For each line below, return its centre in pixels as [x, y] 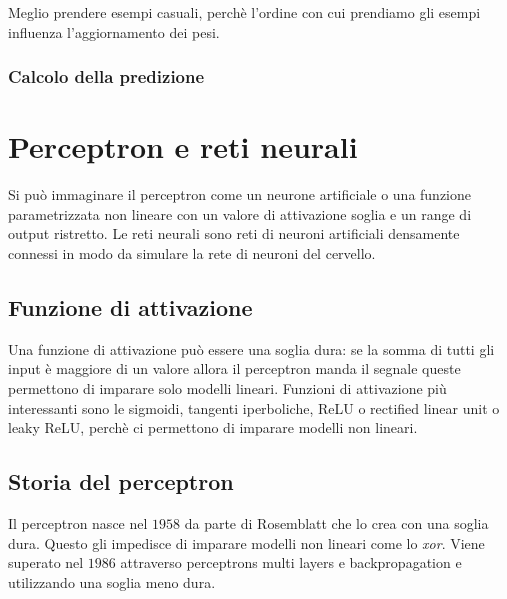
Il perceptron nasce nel [78, 522]
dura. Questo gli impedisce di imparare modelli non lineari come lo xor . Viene [246, 542]
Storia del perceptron [121, 481]
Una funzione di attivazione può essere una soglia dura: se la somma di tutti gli [251, 348]
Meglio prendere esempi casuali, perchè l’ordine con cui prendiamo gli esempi [244, 12]
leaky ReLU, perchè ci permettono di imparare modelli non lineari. [213, 427]
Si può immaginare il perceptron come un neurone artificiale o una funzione [240, 194]
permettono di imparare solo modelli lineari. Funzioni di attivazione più [227, 387]
